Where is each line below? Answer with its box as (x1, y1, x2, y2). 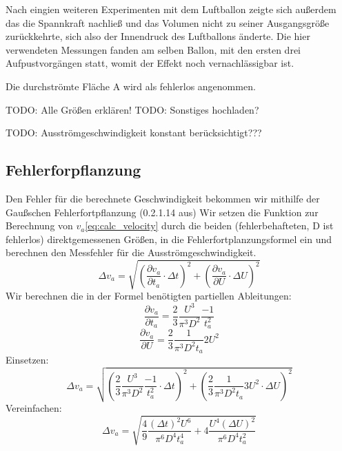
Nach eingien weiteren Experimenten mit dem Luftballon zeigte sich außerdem (6, 2, 336, 16)
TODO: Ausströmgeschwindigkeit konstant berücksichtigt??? (6, 125, 262, 140)
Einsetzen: (6, 353, 49, 367)
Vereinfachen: (6, 401, 62, 415)
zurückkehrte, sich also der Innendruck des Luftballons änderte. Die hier (6, 29, 310, 43)
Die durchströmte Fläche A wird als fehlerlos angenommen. (6, 78, 256, 93)
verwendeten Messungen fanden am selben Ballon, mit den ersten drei (6, 42, 301, 56)
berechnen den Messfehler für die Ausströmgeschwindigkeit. (6, 245, 256, 260)
